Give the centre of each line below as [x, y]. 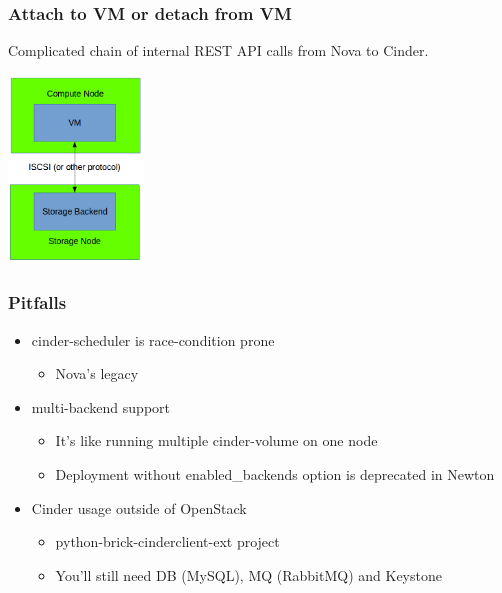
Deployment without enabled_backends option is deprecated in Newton [275, 473]
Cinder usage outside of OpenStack [139, 507]
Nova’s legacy [97, 373]
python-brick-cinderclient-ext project [167, 541]
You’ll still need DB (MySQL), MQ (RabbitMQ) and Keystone [248, 574]
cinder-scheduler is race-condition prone [153, 339]
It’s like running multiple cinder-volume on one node [216, 440]
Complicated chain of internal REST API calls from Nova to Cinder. [218, 50]
